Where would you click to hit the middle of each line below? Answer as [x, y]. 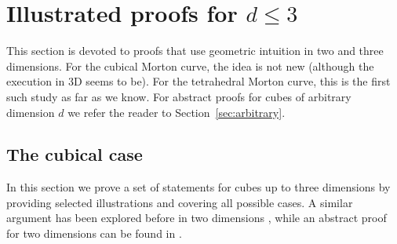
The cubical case [75, 154]
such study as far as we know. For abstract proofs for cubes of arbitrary [179, 96]
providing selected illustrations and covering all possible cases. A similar [180, 202]
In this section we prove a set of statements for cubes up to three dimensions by [198, 187]
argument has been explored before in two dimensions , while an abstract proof [197, 218]
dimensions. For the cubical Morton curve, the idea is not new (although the [190, 66]
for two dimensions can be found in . [94, 233]
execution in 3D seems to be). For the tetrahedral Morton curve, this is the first [198, 81]
